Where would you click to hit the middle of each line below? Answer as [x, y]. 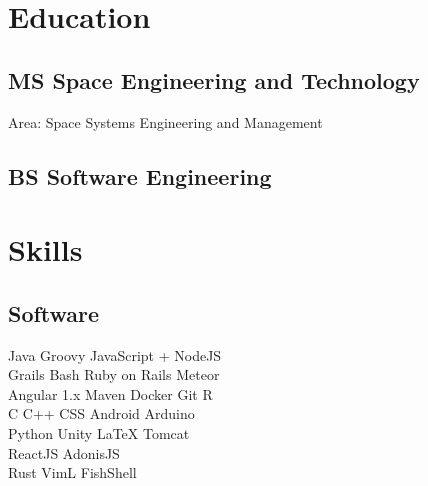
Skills [45, 249]
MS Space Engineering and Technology [214, 79]
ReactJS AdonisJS [64, 452]
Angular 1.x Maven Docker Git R [110, 393]
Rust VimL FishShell [72, 472]
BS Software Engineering [140, 175]
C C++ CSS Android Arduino [101, 413]
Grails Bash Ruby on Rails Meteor [114, 374]
